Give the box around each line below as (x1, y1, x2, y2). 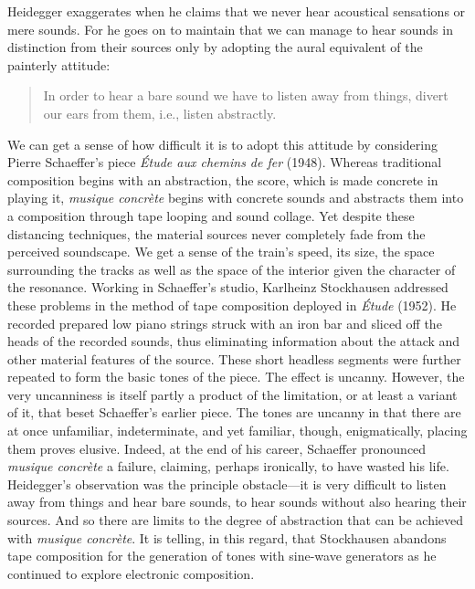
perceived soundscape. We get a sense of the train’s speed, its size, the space (7, 242, 435, 261)
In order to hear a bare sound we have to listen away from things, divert (43, 86, 449, 105)
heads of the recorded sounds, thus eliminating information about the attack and (7, 331, 460, 351)
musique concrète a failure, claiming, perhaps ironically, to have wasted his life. (7, 457, 449, 476)
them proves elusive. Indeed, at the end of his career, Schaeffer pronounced (7, 438, 427, 458)
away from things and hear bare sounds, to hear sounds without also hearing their (7, 492, 467, 511)
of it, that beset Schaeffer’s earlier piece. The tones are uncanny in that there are (7, 403, 461, 422)
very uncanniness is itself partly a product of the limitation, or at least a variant (7, 384, 458, 404)
